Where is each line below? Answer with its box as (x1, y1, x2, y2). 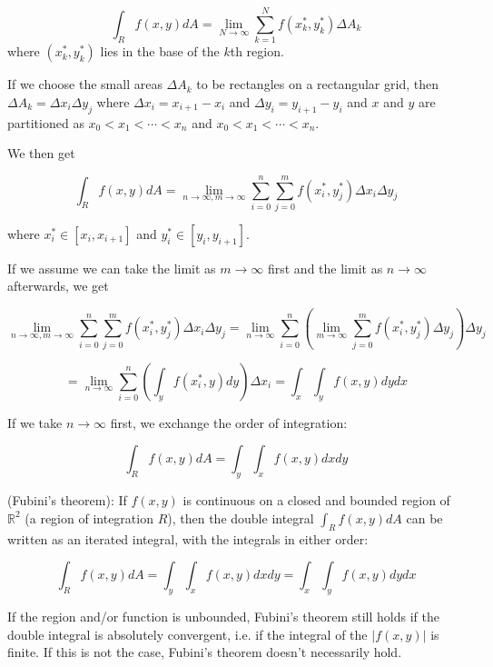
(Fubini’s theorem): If (7, 491, 127, 510)
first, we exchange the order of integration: (110, 413, 348, 432)
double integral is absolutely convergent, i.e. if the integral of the (7, 624, 368, 643)
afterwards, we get (7, 276, 109, 295)
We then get (7, 144, 75, 163)
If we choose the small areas (7, 75, 163, 94)
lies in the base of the (100, 42, 220, 61)
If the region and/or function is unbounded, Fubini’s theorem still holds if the (7, 606, 439, 625)
